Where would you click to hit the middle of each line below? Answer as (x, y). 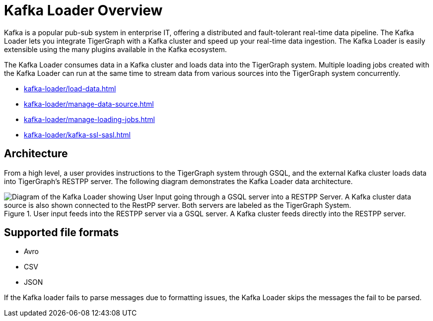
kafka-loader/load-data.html (70, 88)
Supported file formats (61, 233)
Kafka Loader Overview (83, 10)
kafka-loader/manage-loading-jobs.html (89, 119)
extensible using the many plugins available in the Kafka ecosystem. (115, 49)
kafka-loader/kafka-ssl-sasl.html (77, 134)
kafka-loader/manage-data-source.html (89, 104)
